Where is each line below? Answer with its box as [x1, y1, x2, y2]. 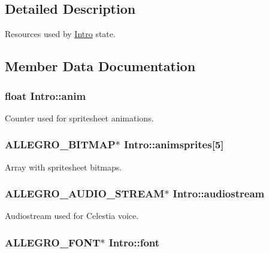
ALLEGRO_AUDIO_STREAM [5, 186, 165, 201]
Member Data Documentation [5, 57, 196, 75]
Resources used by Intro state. [5, 28, 116, 40]
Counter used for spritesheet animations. [5, 111, 154, 124]
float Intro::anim [5, 88, 86, 103]
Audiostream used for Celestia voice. [5, 209, 139, 222]
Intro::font [108, 234, 160, 249]
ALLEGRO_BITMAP [5, 137, 116, 152]
